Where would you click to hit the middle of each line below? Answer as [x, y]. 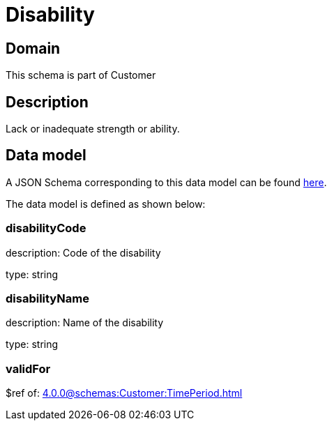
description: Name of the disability [85, 323]
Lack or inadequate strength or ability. [93, 129]
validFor [28, 368]
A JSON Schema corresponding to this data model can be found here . [166, 182]
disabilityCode [46, 228]
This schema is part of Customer [81, 75]
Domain [33, 48]
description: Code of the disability [83, 252]
